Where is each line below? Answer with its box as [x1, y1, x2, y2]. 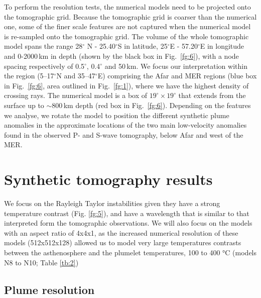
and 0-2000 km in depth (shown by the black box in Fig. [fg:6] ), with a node [4, 50, 239, 61]
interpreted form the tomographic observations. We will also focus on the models [4, 218, 252, 228]
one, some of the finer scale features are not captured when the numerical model [4, 21, 251, 32]
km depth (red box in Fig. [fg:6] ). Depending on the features [63, 100, 251, 110]
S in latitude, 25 [117, 41, 168, 51]
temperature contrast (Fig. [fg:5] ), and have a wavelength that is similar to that [4, 208, 249, 218]
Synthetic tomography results [4, 169, 213, 189]
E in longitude [200, 41, 244, 51]
